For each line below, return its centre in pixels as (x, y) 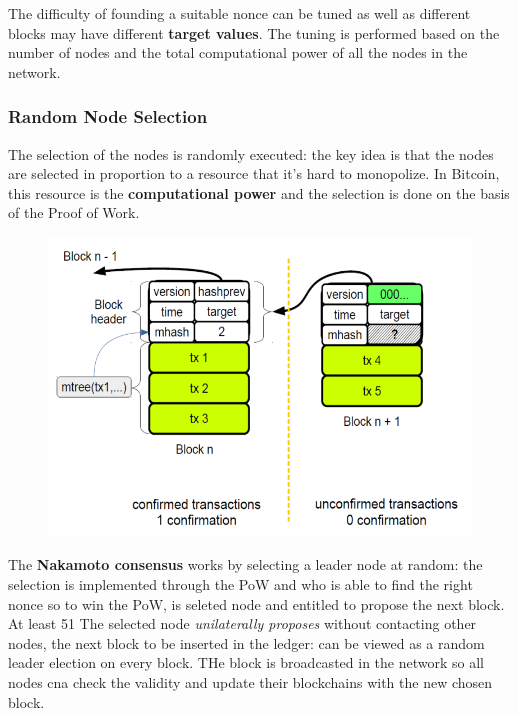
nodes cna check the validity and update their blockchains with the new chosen (250, 682)
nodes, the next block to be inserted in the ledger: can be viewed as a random (246, 642)
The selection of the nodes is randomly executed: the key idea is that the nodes (251, 153)
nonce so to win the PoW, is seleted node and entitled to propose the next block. (256, 603)
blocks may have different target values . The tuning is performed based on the (254, 32)
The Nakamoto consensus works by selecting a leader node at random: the (245, 564)
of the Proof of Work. (74, 212)
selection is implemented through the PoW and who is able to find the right (240, 584)
